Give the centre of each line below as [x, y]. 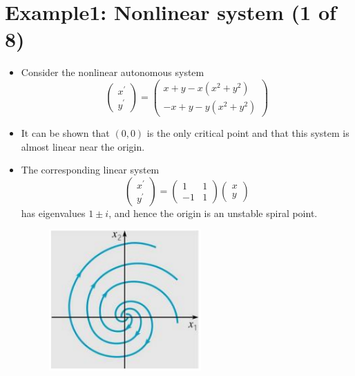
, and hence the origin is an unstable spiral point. [213, 213]
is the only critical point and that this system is [248, 133]
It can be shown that [65, 133]
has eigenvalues [53, 213]
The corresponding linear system [90, 170]
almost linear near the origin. [83, 146]
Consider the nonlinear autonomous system [113, 72]
